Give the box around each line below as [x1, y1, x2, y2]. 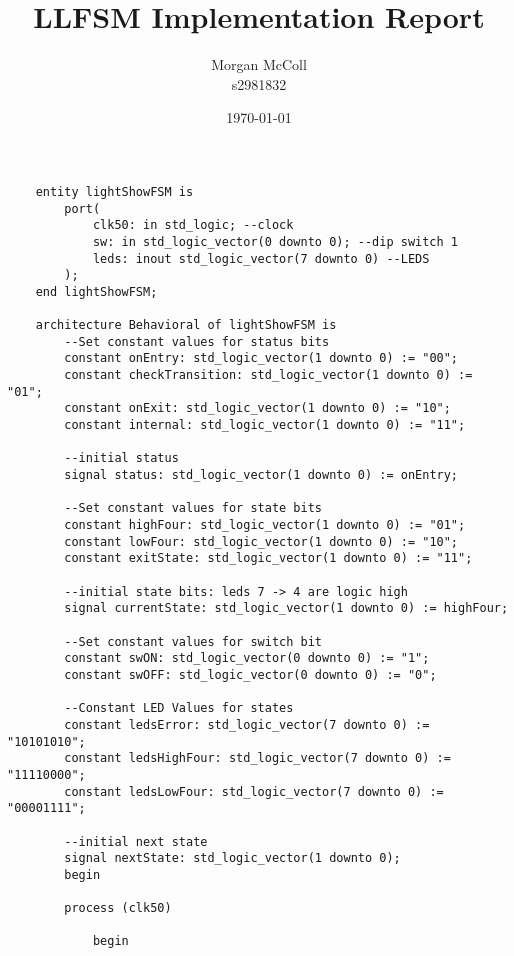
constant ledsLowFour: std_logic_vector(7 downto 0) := [64, 784, 444, 799]
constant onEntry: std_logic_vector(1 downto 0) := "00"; [64, 351, 459, 366]
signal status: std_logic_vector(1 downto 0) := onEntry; [64, 468, 459, 483]
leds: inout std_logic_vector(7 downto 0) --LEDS [92, 251, 430, 266]
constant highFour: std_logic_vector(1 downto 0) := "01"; [64, 518, 466, 533]
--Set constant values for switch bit [64, 634, 322, 649]
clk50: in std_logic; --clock [92, 218, 294, 233]
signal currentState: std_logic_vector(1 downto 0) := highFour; [64, 601, 509, 616]
